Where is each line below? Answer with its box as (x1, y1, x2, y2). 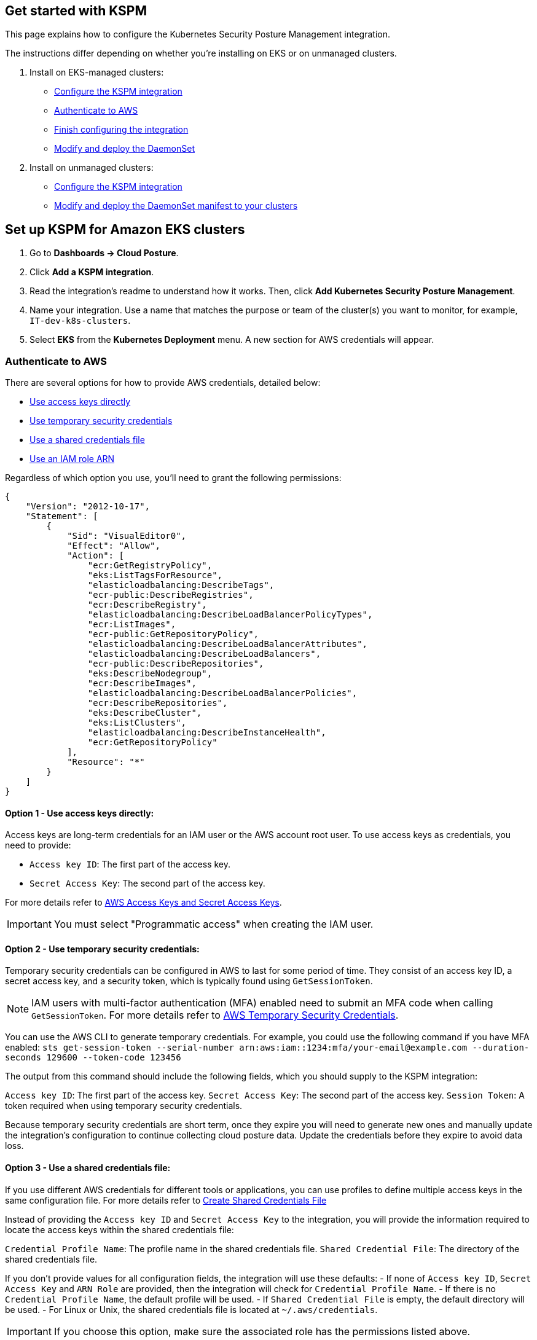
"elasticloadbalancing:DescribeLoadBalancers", (87, 649, 321, 659)
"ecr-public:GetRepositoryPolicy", (87, 629, 259, 640)
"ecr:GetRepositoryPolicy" (87, 737, 218, 748)
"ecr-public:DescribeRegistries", (87, 590, 254, 600)
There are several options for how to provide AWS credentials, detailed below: (5, 377, 321, 388)
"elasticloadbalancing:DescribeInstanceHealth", (87, 727, 326, 738)
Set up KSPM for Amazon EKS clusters (5, 221, 245, 237)
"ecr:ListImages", (87, 619, 176, 630)
